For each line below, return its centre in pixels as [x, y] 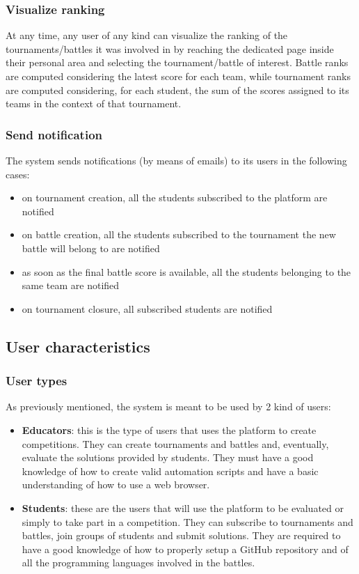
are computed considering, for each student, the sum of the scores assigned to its [177, 90]
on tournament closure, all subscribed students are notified [147, 308]
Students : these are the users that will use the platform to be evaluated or [183, 507]
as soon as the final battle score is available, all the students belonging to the [186, 271]
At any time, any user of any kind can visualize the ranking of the [147, 35]
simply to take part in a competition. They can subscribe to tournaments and [188, 521]
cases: [18, 174]
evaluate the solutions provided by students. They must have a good [168, 457]
